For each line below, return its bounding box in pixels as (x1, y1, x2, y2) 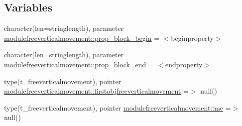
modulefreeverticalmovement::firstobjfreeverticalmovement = (4, 86, 189, 96)
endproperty (165, 59, 203, 69)
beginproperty (171, 32, 214, 43)
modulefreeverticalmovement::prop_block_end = (4, 59, 154, 69)
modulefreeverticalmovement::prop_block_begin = (4, 32, 160, 43)
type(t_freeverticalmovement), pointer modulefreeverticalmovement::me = (4, 102, 231, 113)
